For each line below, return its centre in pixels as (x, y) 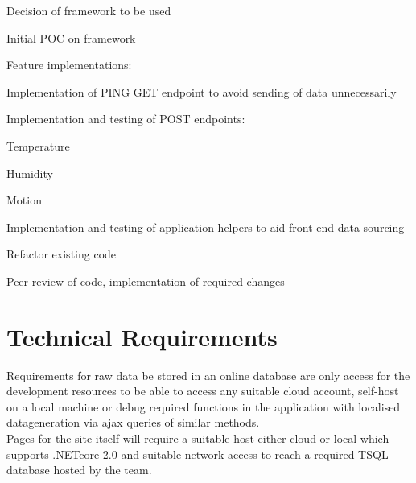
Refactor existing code (62, 254)
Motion (24, 200)
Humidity (30, 173)
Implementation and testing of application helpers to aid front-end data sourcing (206, 227)
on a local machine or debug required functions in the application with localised (204, 406)
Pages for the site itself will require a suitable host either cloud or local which (198, 438)
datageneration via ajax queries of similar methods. (133, 422)
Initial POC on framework (71, 37)
